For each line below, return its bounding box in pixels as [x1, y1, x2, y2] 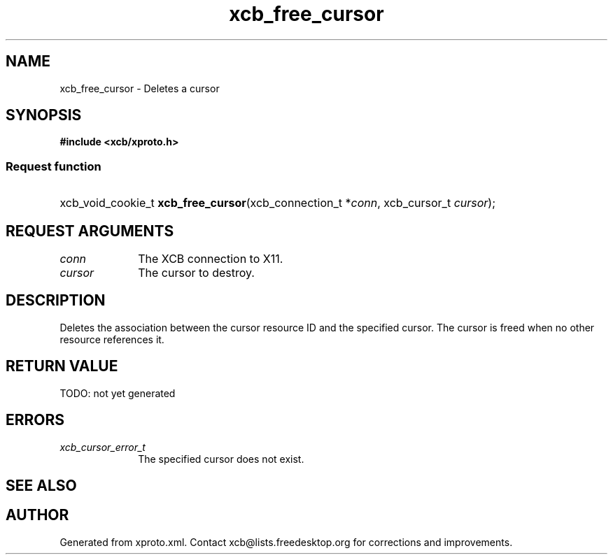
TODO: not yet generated [59, 387, 176, 399]
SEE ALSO [6, 476, 77, 494]
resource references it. [59, 333, 164, 345]
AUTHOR [6, 506, 69, 524]
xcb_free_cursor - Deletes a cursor [59, 82, 220, 94]
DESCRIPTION [6, 292, 106, 310]
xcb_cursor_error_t [59, 440, 146, 453]
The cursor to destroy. [138, 266, 255, 280]
